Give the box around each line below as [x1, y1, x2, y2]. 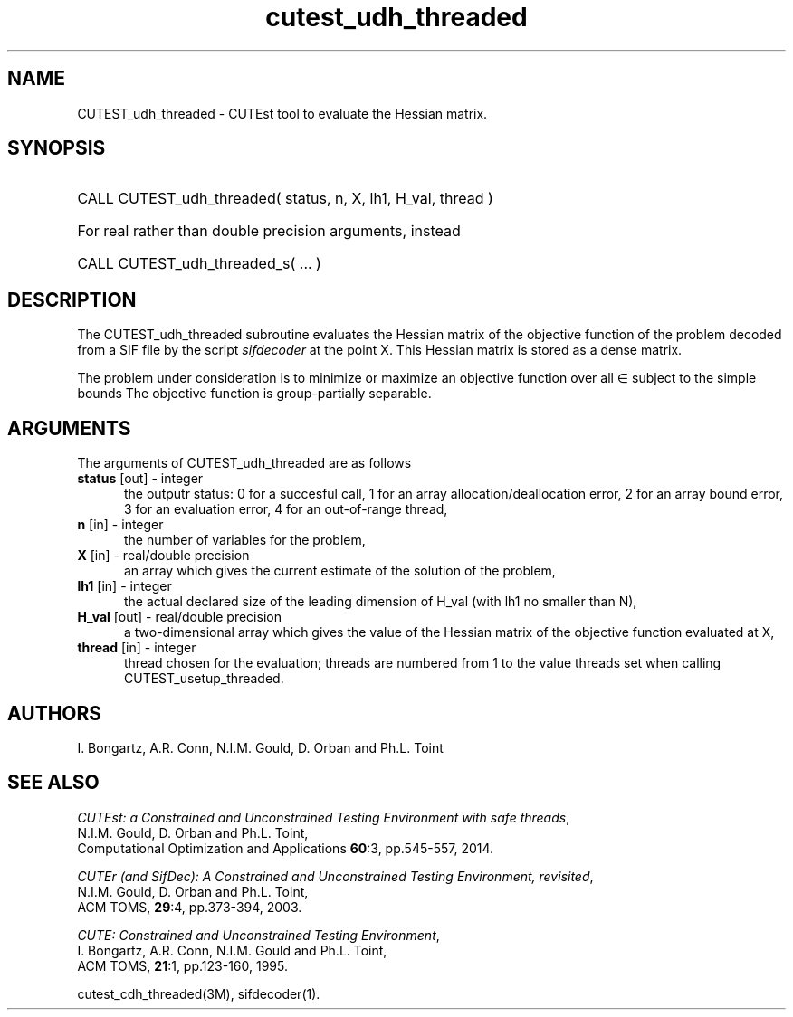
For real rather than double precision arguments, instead [77, 222, 461, 241]
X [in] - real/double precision [77, 547, 250, 564]
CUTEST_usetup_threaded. [124, 670, 284, 687]
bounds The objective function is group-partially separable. [77, 385, 432, 402]
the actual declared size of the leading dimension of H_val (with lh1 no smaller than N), [124, 594, 637, 610]
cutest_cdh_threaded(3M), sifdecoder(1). [77, 985, 320, 1002]
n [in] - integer [77, 517, 164, 533]
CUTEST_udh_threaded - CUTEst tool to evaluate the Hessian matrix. [77, 105, 488, 121]
